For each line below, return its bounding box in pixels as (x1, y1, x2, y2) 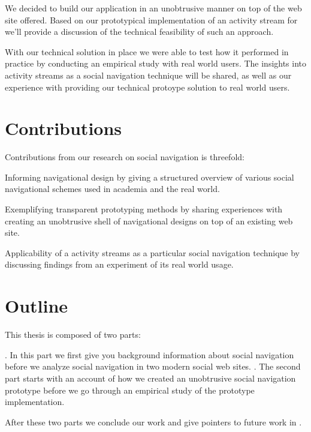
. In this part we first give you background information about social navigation (5, 348, 294, 361)
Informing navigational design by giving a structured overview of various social (5, 170, 294, 183)
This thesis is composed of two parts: (5, 328, 141, 341)
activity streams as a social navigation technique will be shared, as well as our (5, 68, 292, 81)
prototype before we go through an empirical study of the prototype (5, 383, 255, 396)
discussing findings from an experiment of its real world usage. (5, 258, 234, 271)
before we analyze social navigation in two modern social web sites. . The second (5, 360, 301, 373)
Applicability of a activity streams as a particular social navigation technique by (5, 246, 300, 259)
